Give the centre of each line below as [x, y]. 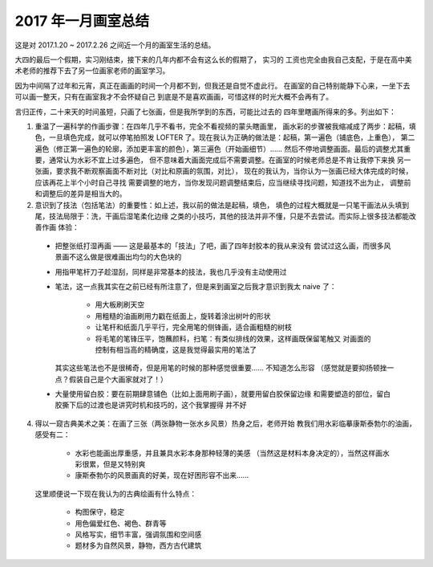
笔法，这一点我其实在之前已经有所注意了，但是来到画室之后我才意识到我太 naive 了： [196, 286]
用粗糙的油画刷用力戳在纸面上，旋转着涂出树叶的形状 [183, 316]
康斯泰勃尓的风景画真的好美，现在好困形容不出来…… [162, 475]
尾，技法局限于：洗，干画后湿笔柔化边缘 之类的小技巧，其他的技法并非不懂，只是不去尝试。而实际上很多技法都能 [222, 216]
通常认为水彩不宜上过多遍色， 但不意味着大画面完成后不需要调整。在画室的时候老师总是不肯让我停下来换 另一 [230, 160]
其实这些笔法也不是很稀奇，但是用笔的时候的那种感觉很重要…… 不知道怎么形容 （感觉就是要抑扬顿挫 [221, 368]
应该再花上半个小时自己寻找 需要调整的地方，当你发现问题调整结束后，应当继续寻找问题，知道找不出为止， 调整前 [223, 182]
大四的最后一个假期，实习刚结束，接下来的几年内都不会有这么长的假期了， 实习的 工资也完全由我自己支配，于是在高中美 [213, 59]
